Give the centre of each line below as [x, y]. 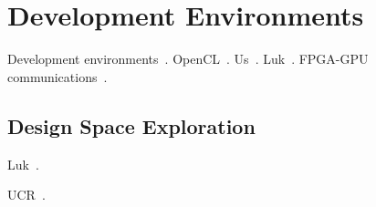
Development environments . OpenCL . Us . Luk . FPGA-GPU [188, 59]
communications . [57, 76]
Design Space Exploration [131, 125]
